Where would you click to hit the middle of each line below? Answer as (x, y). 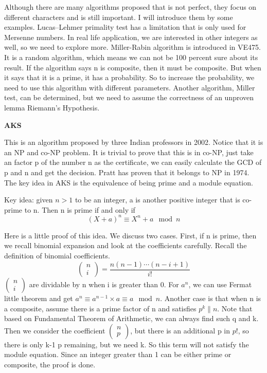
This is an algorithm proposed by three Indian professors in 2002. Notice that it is (134, 142)
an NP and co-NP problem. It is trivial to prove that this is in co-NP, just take (129, 152)
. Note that (235, 308)
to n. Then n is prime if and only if (80, 209)
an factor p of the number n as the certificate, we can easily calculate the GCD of (133, 162)
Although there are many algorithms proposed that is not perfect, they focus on (130, 7)
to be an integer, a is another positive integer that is (157, 200)
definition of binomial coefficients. (57, 255)
